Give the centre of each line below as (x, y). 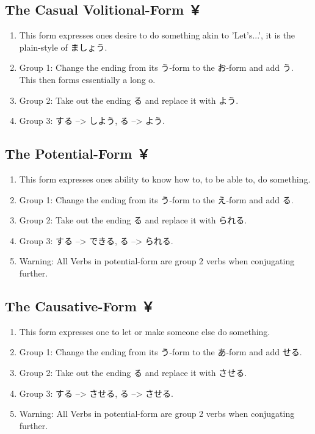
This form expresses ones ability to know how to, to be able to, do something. (165, 179)
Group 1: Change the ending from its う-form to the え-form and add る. (156, 199)
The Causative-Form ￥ (80, 306)
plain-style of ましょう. (63, 47)
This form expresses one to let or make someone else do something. (145, 331)
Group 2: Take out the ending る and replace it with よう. (129, 100)
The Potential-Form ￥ (78, 154)
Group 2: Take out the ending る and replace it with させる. (133, 372)
